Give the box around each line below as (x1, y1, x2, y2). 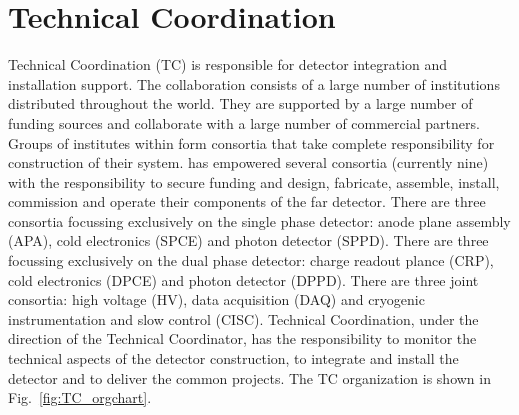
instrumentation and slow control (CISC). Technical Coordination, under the (8, 308, 479, 329)
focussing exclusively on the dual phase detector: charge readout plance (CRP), (8, 250, 494, 271)
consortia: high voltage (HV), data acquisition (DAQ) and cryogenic (8, 289, 425, 310)
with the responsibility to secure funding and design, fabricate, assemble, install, (8, 171, 500, 192)
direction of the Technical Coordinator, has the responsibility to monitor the (8, 328, 477, 349)
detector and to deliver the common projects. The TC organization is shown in (8, 367, 491, 388)
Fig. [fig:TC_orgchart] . (8, 387, 152, 408)
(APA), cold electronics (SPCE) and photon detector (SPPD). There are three (8, 230, 489, 251)
